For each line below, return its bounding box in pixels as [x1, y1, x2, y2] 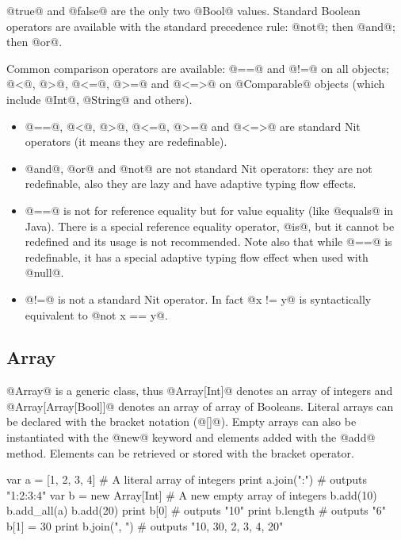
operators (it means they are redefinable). [25, 133, 227, 150]
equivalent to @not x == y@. [25, 306, 168, 323]
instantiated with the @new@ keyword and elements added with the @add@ [6, 429, 376, 446]
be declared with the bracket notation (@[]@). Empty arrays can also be [6, 413, 357, 430]
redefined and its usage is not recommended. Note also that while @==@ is [25, 233, 392, 250]
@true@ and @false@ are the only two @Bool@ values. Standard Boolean [6, 2, 361, 18]
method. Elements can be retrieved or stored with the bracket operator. [6, 444, 354, 461]
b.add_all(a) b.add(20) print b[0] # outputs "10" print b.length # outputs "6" [6, 502, 386, 519]
